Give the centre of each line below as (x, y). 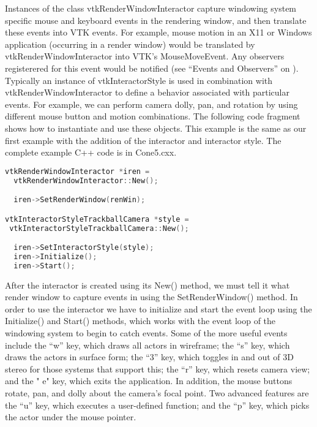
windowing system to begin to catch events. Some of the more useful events (146, 333)
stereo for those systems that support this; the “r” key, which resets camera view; (158, 368)
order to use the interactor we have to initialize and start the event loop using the (158, 308)
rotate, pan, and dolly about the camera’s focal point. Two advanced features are (157, 393)
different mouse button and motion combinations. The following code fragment (153, 116)
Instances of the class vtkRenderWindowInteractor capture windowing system (151, 8)
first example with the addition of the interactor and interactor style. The (143, 140)
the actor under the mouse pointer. (71, 417)
